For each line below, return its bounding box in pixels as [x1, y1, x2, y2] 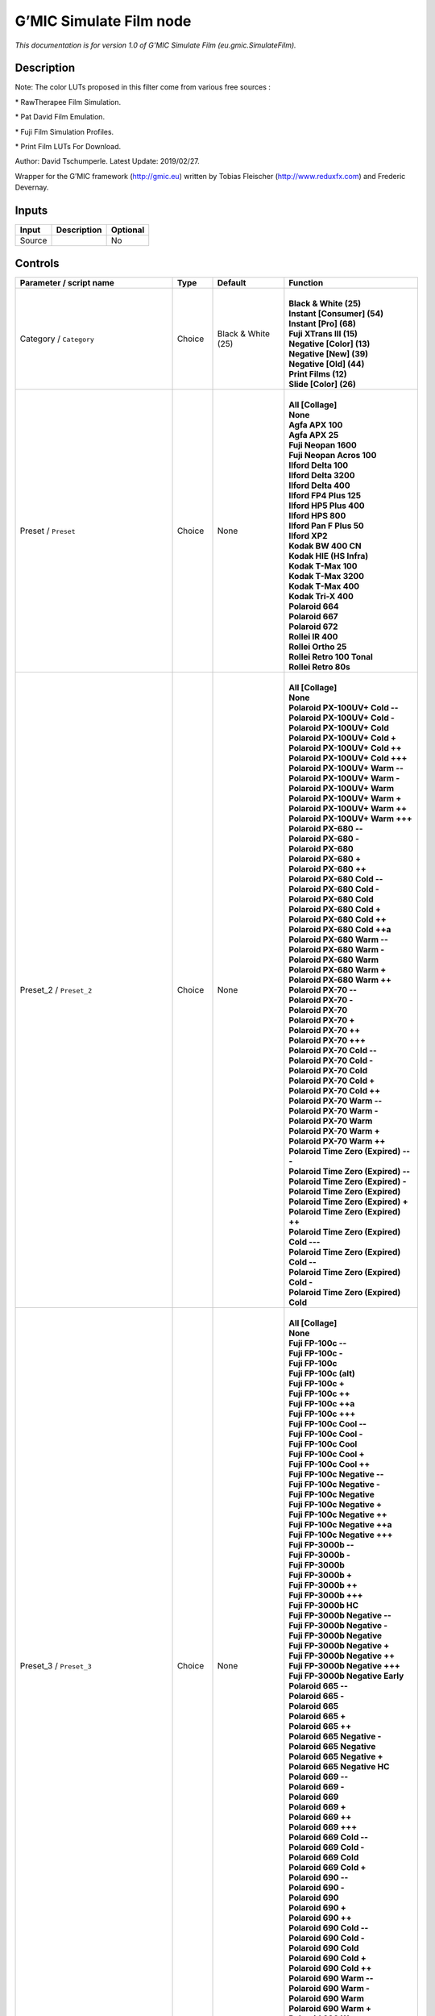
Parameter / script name [19, 277, 114, 288]
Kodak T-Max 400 [288, 581, 360, 592]
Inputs [14, 204, 48, 217]
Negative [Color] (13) [288, 338, 371, 349]
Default [217, 277, 246, 288]
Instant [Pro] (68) [288, 318, 356, 329]
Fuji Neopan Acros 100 [288, 449, 377, 460]
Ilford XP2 [288, 530, 328, 541]
